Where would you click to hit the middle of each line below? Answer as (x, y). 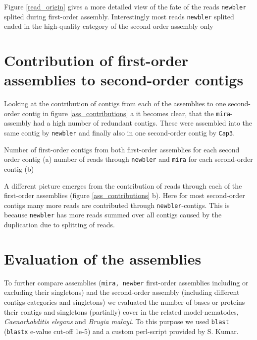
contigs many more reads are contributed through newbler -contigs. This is (117, 205)
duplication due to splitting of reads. (59, 225)
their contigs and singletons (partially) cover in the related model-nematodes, (121, 311)
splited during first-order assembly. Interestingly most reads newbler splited (119, 16)
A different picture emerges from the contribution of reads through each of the (123, 185)
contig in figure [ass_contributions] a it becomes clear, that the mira (126, 113)
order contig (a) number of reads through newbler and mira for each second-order (128, 159)
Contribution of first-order (96, 60)
